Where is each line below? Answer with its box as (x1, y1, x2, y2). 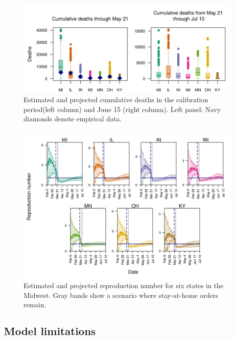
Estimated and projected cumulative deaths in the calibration (23, 94, 209, 104)
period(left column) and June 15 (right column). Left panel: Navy (23, 104, 221, 114)
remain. (23, 299, 46, 310)
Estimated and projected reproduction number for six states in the (23, 280, 224, 290)
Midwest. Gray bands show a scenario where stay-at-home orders (23, 290, 218, 300)
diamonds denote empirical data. (23, 113, 122, 124)
